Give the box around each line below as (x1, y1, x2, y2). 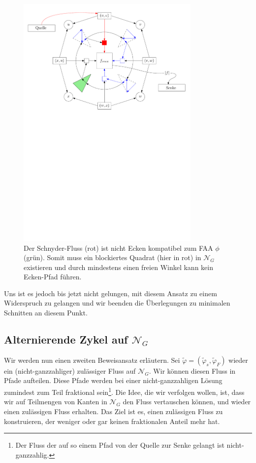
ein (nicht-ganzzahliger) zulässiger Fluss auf (4, 365, 136, 376)
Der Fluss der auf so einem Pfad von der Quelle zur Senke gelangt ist (15, 440, 224, 450)
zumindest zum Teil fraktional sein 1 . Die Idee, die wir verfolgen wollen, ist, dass (4, 386, 245, 397)
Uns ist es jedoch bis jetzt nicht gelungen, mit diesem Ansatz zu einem (4, 288, 217, 298)
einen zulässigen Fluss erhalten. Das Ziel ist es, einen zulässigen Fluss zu (4, 406, 223, 416)
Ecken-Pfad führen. (24, 271, 82, 282)
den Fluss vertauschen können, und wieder (123, 396, 251, 407)
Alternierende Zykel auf (4, 332, 128, 347)
